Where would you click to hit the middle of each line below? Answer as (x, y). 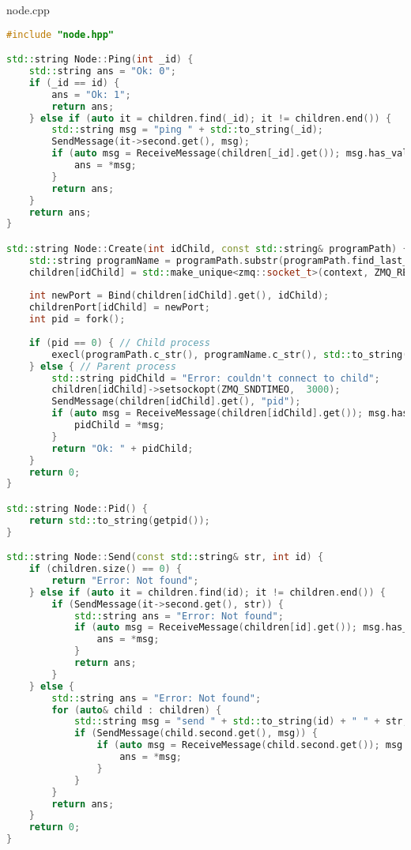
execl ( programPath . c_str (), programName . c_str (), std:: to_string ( (230, 354)
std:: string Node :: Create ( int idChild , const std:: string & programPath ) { (207, 248)
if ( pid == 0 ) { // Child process (119, 342)
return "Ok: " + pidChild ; (123, 448)
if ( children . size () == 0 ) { (106, 569)
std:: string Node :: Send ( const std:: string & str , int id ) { (165, 557)
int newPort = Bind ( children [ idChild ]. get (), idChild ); (179, 296)
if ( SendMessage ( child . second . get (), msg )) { (196, 733)
